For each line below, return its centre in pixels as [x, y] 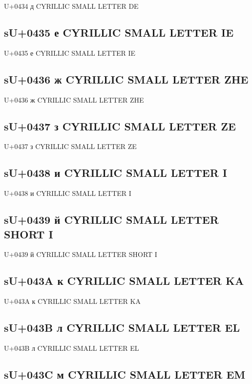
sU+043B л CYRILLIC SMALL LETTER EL [122, 328]
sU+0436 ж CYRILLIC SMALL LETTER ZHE [126, 79]
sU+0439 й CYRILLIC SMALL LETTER [111, 220]
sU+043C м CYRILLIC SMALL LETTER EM [125, 374]
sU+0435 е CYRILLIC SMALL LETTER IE [119, 32]
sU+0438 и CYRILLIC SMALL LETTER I [115, 173]
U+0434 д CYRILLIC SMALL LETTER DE [71, 6]
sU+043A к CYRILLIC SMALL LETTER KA [124, 281]
